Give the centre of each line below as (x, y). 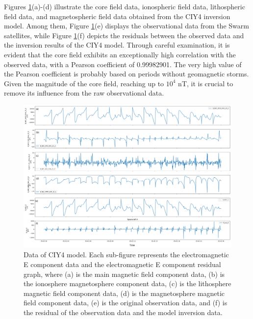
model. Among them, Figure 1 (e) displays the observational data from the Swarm (126, 26)
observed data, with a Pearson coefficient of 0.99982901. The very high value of (123, 64)
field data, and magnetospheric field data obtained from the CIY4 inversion (117, 16)
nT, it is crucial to (206, 83)
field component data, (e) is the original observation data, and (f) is (126, 303)
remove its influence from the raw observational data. (84, 93)
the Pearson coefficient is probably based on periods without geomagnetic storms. (126, 74)
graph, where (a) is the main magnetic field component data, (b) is (124, 274)
